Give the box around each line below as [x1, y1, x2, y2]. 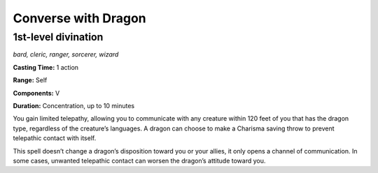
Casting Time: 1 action [13, 63, 79, 71]
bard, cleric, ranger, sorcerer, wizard [13, 50, 119, 59]
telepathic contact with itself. [13, 134, 97, 142]
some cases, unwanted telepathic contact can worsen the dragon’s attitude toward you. [13, 156, 266, 165]
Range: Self [13, 76, 48, 84]
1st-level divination [13, 31, 104, 43]
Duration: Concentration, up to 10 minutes [13, 101, 135, 110]
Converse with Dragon [13, 10, 146, 26]
